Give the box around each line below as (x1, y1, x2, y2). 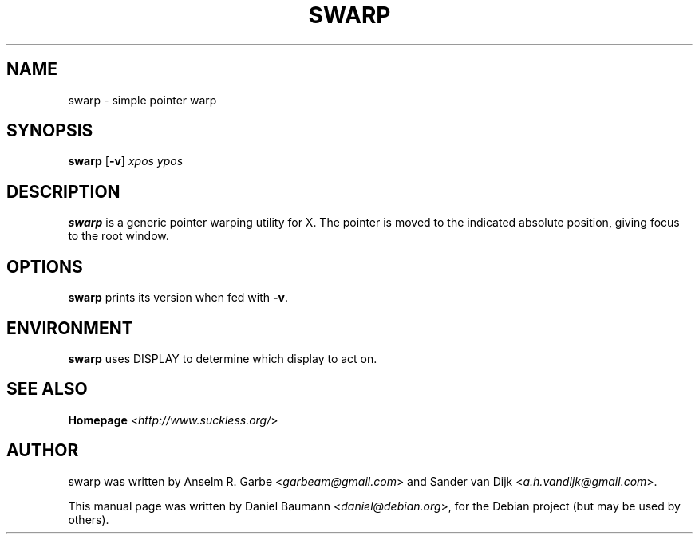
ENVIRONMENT (6, 317, 133, 338)
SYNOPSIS (6, 120, 93, 141)
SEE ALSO (6, 379, 88, 400)
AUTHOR (6, 440, 79, 461)
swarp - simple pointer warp (68, 93, 217, 107)
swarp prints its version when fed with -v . (68, 290, 288, 305)
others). (68, 512, 109, 526)
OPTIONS (6, 256, 83, 277)
